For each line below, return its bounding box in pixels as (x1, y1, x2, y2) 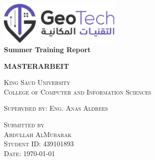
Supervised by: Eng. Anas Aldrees (4, 103, 108, 113)
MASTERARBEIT (4, 60, 69, 71)
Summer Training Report (4, 44, 91, 55)
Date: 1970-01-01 (4, 148, 55, 158)
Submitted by (4, 120, 45, 130)
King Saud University (4, 77, 70, 87)
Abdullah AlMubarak (4, 129, 72, 139)
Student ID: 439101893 (4, 139, 74, 149)
